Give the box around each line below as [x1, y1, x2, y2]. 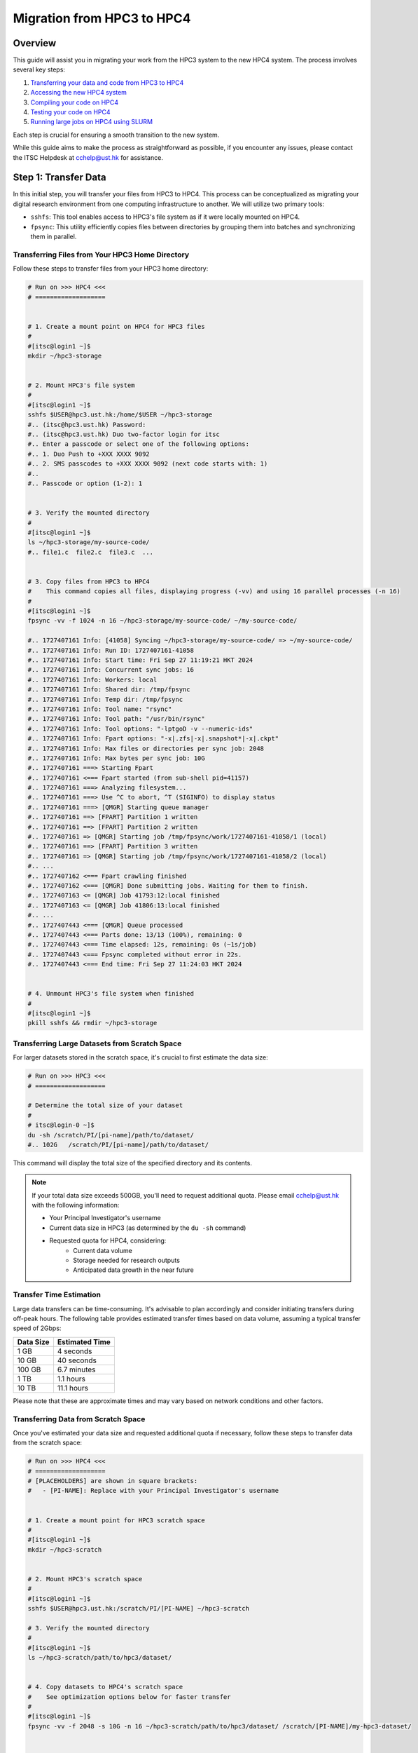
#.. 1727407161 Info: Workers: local [27, 675, 158, 684]
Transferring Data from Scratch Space [13, 1414, 146, 1423]
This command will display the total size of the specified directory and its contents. [13, 1158, 252, 1167]
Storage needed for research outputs [73, 1256, 180, 1265]
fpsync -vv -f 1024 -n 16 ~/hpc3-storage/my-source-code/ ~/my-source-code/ [27, 617, 298, 625]
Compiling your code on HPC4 [30, 98, 119, 107]
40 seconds [57, 1355, 97, 1365]
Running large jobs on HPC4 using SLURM [30, 118, 153, 126]
